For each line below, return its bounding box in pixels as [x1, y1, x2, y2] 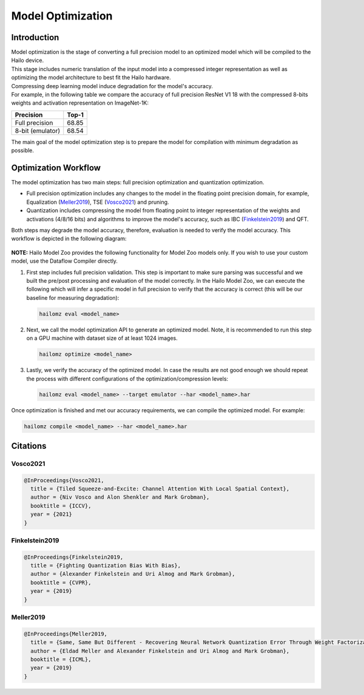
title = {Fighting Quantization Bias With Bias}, [30, 562, 181, 569]
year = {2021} [30, 511, 73, 518]
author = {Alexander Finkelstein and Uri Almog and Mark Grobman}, [30, 570, 235, 578]
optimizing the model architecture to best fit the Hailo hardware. [11, 74, 171, 81]
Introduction [11, 32, 59, 43]
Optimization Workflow [11, 163, 101, 173]
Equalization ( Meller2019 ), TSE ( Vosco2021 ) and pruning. [26, 198, 169, 206]
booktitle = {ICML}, [30, 655, 92, 663]
